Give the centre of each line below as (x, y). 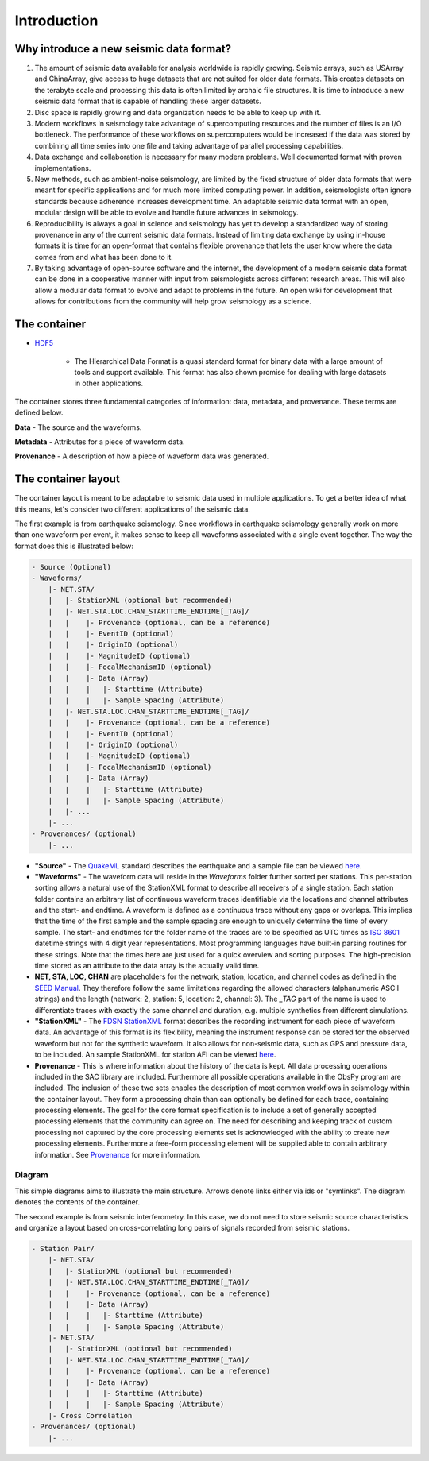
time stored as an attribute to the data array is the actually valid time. (147, 966)
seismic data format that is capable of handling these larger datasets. (148, 101)
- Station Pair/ (63, 1248)
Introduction (56, 21)
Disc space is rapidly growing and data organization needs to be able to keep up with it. (178, 112)
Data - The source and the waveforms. (78, 427)
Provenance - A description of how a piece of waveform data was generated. (142, 456)
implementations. (63, 168)
